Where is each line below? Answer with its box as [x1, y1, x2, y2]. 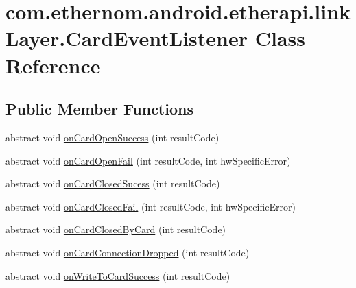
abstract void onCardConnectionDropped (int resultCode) [5, 245, 250, 259]
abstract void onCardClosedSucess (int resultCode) [5, 176, 220, 191]
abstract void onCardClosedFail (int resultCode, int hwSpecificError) [5, 199, 296, 213]
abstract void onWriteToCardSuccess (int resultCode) [5, 268, 230, 283]
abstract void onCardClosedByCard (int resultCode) [5, 222, 226, 237]
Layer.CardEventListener [5, 24, 248, 52]
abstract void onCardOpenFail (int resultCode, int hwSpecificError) [5, 153, 291, 167]
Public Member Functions [5, 98, 193, 119]
